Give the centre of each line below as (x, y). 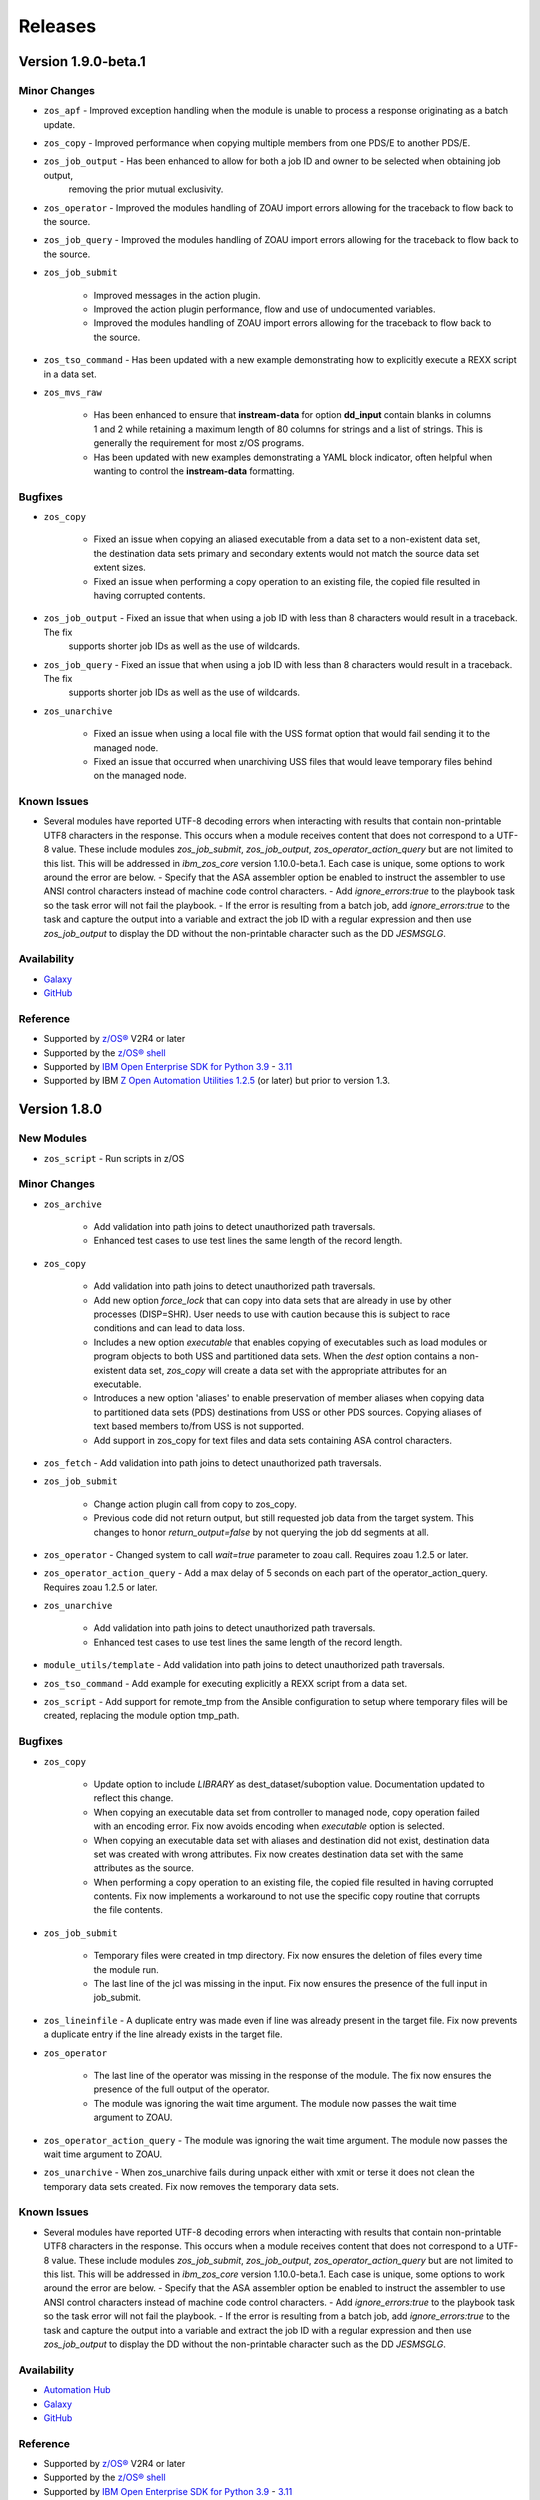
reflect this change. (133, 1798)
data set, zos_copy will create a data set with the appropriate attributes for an (287, 1370)
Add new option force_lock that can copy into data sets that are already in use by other (272, 1300)
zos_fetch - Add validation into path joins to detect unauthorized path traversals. (212, 1462)
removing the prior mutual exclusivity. (146, 189)
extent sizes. (120, 567)
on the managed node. (140, 776)
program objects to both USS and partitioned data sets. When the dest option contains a (275, 1356)
